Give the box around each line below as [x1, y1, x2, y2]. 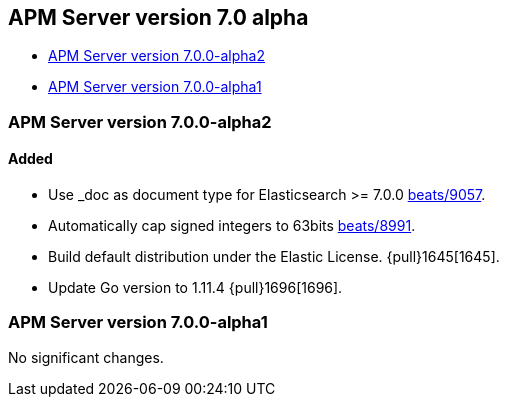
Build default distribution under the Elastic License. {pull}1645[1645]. [48, 248, 500, 266]
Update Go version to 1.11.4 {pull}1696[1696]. [48, 279, 343, 297]
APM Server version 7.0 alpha [8, 5, 309, 30]
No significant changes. [8, 348, 164, 366]
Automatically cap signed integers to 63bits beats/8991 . [48, 217, 416, 235]
